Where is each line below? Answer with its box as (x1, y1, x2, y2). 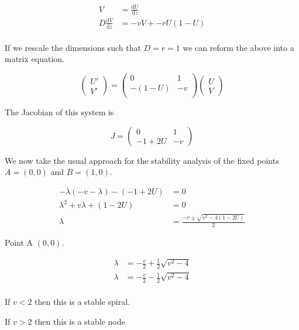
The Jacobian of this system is (5, 106, 114, 118)
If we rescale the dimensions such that (5, 41, 141, 53)
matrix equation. (5, 53, 64, 65)
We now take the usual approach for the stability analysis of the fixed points (5, 154, 279, 166)
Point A (5, 236, 33, 249)
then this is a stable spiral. (35, 295, 130, 307)
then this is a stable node (35, 315, 125, 327)
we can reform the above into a (183, 41, 294, 53)
